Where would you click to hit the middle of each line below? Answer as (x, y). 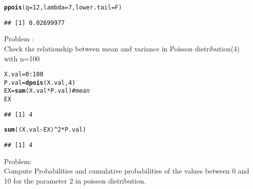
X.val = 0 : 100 (24, 75)
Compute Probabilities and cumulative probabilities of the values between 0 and (127, 171)
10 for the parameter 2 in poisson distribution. (75, 180)
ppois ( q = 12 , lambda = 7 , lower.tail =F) (63, 7)
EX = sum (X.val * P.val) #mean (47, 91)
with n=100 (22, 58)
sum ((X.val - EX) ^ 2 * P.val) (45, 130)
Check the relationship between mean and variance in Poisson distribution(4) (122, 48)
